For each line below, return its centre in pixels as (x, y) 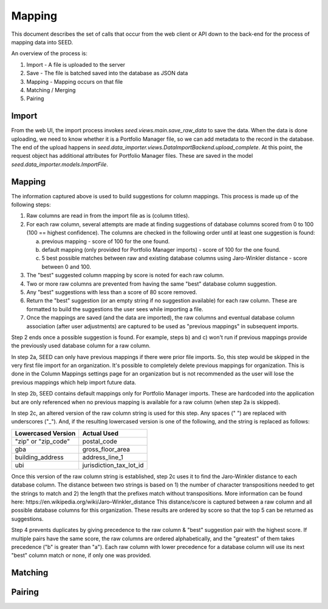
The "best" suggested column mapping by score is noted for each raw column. (125, 275)
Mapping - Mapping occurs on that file (75, 81)
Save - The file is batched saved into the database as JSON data (107, 73)
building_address (39, 457)
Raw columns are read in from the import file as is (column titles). (108, 216)
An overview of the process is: (49, 53)
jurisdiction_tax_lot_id (113, 465)
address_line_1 (103, 457)
